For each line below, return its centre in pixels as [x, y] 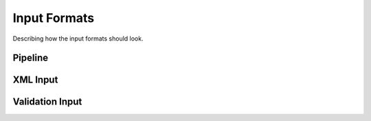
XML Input [35, 80]
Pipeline [31, 58]
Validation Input [47, 102]
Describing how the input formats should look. [78, 38]
